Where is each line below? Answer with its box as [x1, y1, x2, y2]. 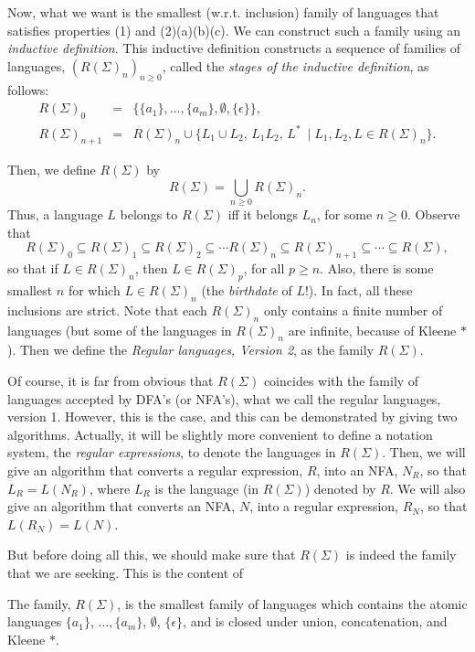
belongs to [120, 205, 178, 224]
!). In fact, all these [304, 281, 413, 300]
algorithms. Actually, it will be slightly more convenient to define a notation [7, 424, 433, 444]
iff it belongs [227, 205, 298, 224]
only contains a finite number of [263, 300, 443, 319]
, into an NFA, [316, 460, 398, 479]
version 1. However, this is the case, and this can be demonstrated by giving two [7, 407, 458, 426]
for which [68, 281, 121, 300]
